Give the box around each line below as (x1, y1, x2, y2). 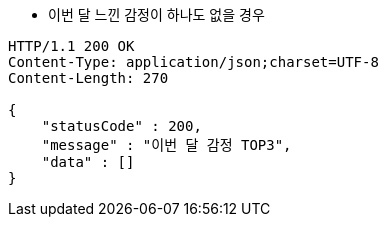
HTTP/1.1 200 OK (8, 38, 135, 54)
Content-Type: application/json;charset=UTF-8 (8, 54, 379, 70)
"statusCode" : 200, (41, 118, 202, 134)
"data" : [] (41, 154, 135, 170)
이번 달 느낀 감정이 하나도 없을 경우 (48, 6, 265, 23)
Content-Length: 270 (8, 70, 169, 86)
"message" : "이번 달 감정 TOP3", (41, 137, 292, 153)
